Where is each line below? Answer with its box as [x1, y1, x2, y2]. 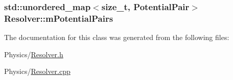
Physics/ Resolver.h [4, 49, 63, 59]
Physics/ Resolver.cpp [4, 66, 71, 76]
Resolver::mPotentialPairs [4, 12, 113, 24]
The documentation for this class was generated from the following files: [4, 32, 229, 43]
